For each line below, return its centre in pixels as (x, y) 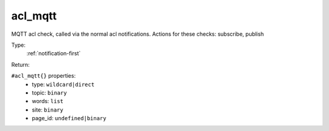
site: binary (48, 110)
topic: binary (49, 92)
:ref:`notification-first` (54, 53)
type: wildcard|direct (63, 84)
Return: (20, 64)
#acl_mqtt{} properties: (44, 76)
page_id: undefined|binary (69, 118)
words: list (48, 101)
